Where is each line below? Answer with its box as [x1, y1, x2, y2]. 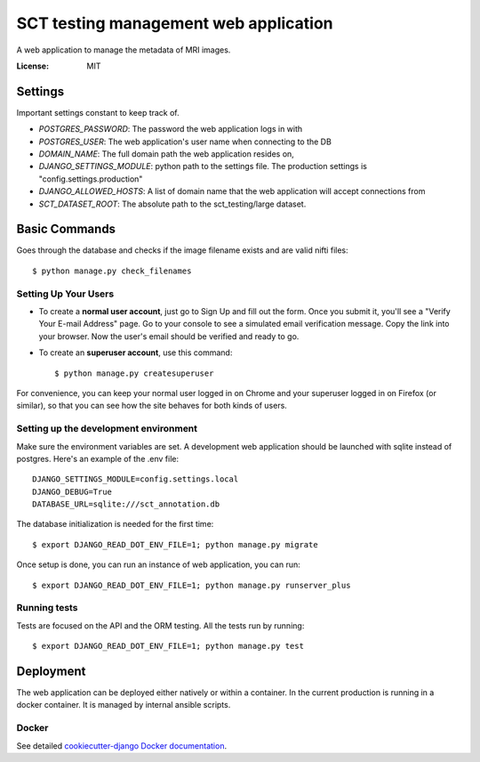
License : [16, 61, 49, 71]
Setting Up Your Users [16, 288, 115, 300]
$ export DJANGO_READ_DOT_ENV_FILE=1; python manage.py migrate [32, 539, 319, 549]
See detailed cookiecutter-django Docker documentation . [16, 740, 227, 751]
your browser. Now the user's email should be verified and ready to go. [38, 330, 300, 342]
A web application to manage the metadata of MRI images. [16, 45, 231, 55]
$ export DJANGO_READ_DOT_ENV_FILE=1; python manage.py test [32, 641, 304, 652]
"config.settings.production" [38, 174, 143, 184]
